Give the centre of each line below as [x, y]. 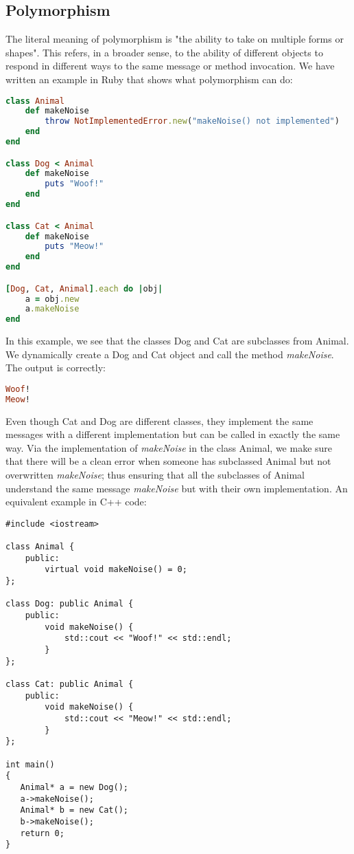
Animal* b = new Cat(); [74, 810]
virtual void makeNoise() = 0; [116, 570]
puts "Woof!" [74, 184]
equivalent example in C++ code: [76, 502]
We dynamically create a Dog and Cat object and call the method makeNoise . [170, 354]
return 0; [42, 833]
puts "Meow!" [74, 247]
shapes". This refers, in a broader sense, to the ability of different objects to [164, 52]
